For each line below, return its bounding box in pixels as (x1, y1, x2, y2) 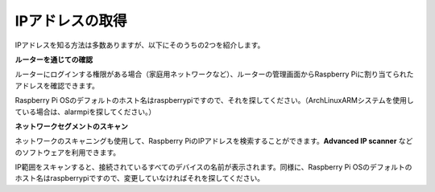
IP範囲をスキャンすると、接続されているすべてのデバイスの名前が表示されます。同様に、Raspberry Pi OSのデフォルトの (14, 162, 412, 172)
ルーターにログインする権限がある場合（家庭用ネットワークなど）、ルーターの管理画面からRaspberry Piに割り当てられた (14, 69, 414, 80)
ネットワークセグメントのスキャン (14, 121, 128, 131)
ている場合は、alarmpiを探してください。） (14, 107, 156, 116)
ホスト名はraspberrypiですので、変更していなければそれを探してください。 (14, 174, 265, 183)
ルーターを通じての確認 (14, 55, 93, 64)
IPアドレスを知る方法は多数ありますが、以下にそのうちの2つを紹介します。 (14, 40, 265, 50)
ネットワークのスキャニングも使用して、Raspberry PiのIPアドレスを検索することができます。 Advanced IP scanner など (14, 137, 413, 146)
